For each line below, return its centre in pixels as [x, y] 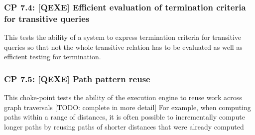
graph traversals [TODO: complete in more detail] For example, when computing [127, 107]
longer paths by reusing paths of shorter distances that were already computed [124, 126]
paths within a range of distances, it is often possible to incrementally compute [125, 117]
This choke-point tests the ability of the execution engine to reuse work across [123, 97]
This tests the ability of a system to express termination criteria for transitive [123, 37]
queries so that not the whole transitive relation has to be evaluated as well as [123, 47]
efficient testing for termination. [53, 57]
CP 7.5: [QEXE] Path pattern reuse [77, 78]
